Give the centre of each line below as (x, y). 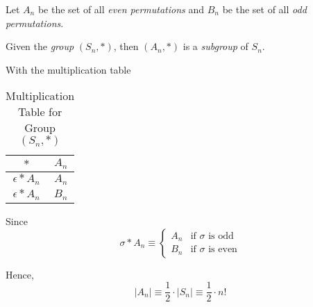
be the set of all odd (264, 9)
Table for (40, 112)
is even (223, 250)
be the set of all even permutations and (121, 9)
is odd (221, 236)
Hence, (20, 274)
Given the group (40, 46)
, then (126, 46)
